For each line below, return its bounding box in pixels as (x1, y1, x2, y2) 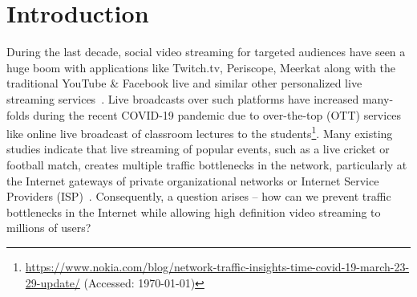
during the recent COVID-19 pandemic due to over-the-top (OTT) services (33, 106, 402, 123)
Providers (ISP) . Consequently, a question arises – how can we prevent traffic (6, 188, 391, 205)
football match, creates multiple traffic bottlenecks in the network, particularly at (6, 156, 407, 173)
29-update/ (25, 274, 80, 291)
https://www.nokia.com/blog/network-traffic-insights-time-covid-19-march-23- (25, 258, 410, 275)
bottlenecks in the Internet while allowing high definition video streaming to (6, 203, 381, 220)
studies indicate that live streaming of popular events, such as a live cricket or (6, 140, 390, 157)
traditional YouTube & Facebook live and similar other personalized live (6, 75, 362, 92)
